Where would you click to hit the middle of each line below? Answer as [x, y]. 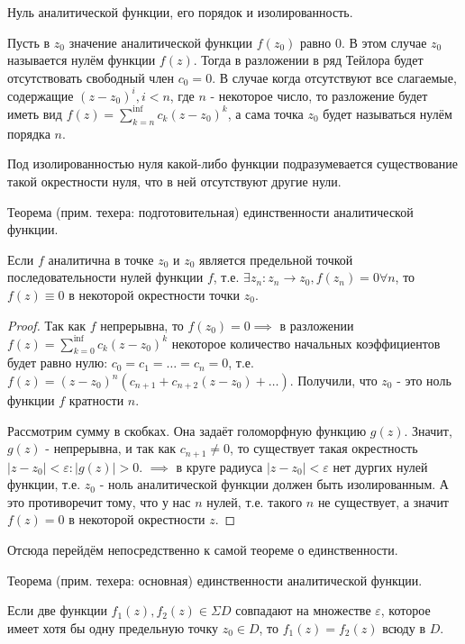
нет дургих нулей [380, 466]
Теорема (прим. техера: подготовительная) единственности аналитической [210, 211]
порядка [29, 133]
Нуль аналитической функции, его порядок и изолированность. [180, 12]
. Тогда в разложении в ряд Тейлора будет [308, 60]
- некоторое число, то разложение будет [319, 95]
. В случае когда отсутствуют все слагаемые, [334, 77]
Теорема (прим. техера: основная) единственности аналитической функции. [215, 580]
